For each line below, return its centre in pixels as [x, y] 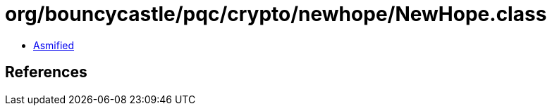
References [46, 72]
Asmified [54, 45]
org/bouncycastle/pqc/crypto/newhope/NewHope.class [276, 14]
